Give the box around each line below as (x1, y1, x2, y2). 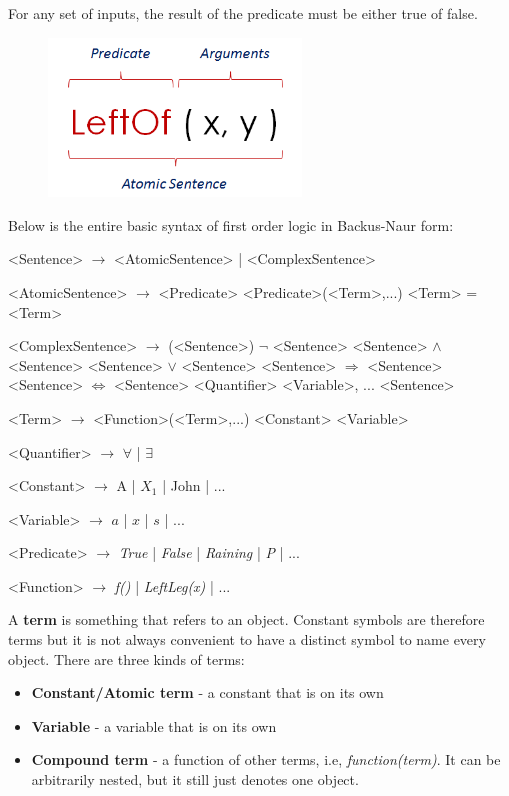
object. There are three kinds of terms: (8, 648, 245, 669)
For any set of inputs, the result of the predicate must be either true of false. (8, 3, 478, 23)
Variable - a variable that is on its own (31, 715, 277, 736)
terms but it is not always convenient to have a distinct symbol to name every (8, 629, 486, 650)
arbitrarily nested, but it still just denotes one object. (31, 769, 359, 790)
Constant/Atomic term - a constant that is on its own (31, 682, 384, 703)
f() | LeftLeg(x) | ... (114, 575, 231, 596)
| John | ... (162, 475, 226, 496)
